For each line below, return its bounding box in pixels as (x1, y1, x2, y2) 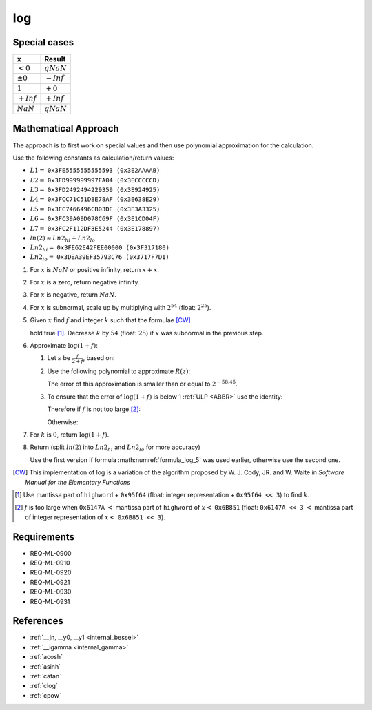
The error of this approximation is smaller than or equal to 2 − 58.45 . (47, 379, 238, 388)
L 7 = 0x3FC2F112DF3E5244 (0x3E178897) (30, 225, 161, 232)
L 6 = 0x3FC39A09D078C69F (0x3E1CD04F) (30, 215, 161, 223)
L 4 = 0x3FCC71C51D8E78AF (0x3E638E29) (30, 196, 161, 203)
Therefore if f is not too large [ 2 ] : (47, 405, 141, 413)
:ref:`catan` (30, 672, 62, 680)
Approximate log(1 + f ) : (30, 341, 98, 349)
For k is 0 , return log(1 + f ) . (30, 430, 110, 439)
